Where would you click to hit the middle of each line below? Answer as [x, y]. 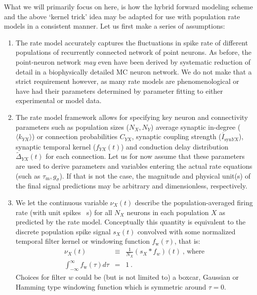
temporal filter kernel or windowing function [83, 241]
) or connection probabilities [75, 136]
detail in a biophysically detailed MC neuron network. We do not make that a [134, 71]
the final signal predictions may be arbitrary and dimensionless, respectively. [131, 186]
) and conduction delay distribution [174, 146]
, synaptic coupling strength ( [176, 136]
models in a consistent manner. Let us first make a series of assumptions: [115, 26]
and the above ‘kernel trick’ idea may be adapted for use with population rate [122, 16]
